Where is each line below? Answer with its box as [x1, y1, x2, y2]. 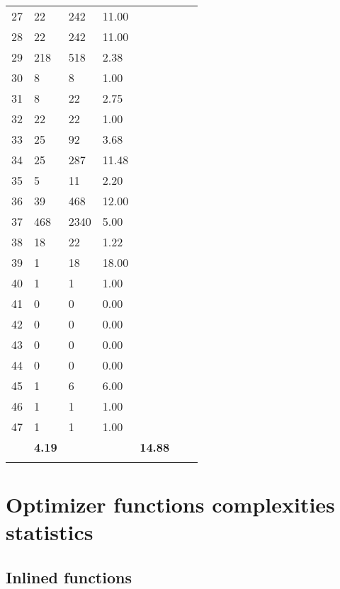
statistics [6, 517, 93, 547]
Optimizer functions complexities [6, 490, 335, 519]
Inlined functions [6, 566, 132, 588]
